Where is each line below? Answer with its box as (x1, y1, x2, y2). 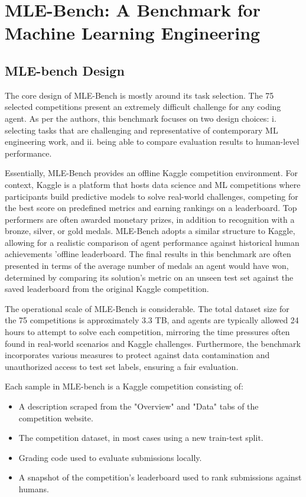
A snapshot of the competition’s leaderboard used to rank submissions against (18, 471, 302, 483)
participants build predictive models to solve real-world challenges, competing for (5, 190, 298, 202)
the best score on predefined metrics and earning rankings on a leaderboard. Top (5, 202, 297, 214)
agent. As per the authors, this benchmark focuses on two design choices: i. (5, 112, 276, 124)
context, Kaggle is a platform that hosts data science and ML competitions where (5, 178, 301, 190)
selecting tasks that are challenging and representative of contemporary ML (5, 124, 278, 136)
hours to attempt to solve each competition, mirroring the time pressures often (5, 326, 290, 338)
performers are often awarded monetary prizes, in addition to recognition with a (5, 213, 295, 225)
